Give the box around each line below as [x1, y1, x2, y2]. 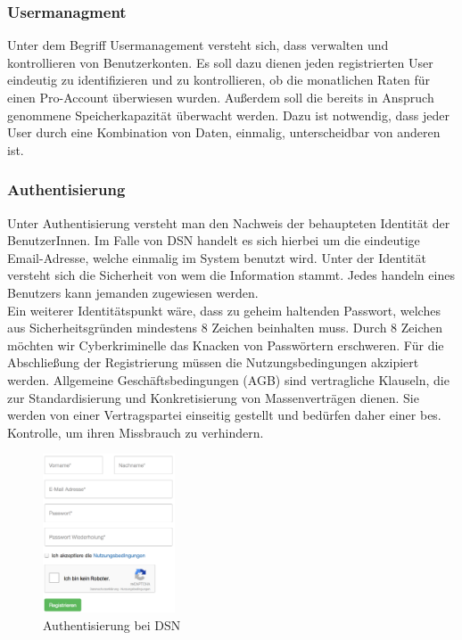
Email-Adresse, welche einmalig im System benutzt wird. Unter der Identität [7, 248, 426, 267]
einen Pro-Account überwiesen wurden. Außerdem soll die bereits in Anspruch [7, 88, 434, 106]
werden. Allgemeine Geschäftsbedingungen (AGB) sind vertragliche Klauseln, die [7, 370, 450, 389]
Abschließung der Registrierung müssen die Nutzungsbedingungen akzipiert [7, 353, 419, 372]
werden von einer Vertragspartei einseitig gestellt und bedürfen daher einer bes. [7, 406, 441, 424]
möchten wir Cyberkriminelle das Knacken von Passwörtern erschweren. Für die [7, 335, 444, 354]
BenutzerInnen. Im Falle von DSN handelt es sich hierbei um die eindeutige [7, 231, 420, 250]
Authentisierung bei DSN [43, 615, 181, 634]
